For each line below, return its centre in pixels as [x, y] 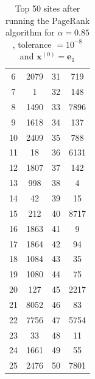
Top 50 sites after [47, 8]
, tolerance [32, 44]
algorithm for [30, 32]
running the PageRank [47, 20]
